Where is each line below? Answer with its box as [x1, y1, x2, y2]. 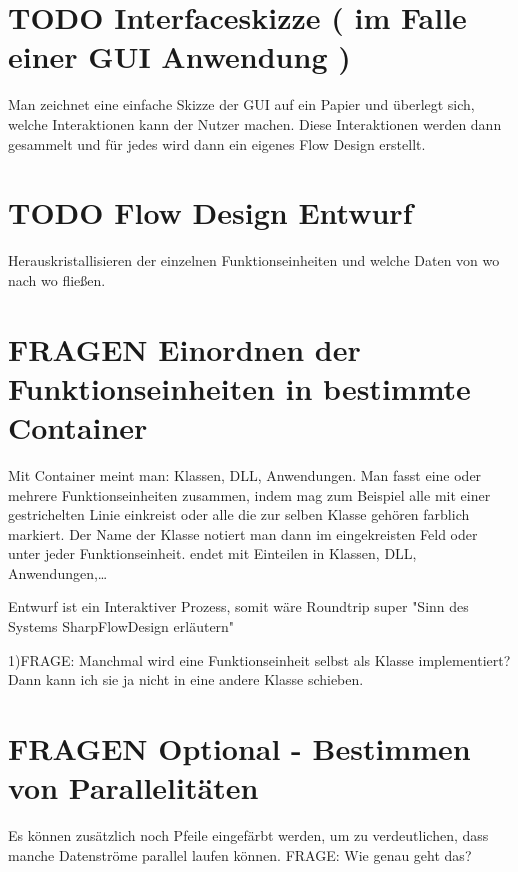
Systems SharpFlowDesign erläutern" [8, 616, 235, 637]
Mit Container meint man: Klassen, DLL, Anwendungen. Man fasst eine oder [8, 464, 482, 485]
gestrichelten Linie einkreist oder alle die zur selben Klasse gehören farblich [8, 504, 470, 525]
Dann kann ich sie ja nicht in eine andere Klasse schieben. [8, 669, 364, 690]
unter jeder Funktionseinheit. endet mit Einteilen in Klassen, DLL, [8, 543, 417, 564]
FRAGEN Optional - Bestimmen [8, 728, 471, 769]
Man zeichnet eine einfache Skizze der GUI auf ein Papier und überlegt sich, [8, 94, 475, 115]
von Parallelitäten [8, 767, 259, 808]
